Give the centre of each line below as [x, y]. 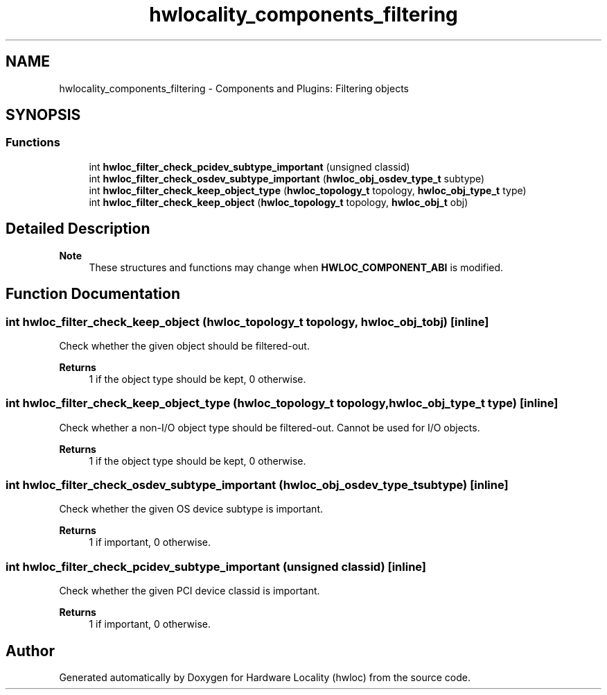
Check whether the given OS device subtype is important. [191, 509]
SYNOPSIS [43, 115]
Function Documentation [93, 294]
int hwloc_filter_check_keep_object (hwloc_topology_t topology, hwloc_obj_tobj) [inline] [247, 321]
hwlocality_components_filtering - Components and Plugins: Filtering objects [234, 88]
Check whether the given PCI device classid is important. [190, 591]
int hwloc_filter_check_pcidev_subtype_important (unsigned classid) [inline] [216, 566]
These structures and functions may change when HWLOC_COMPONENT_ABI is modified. [296, 267]
